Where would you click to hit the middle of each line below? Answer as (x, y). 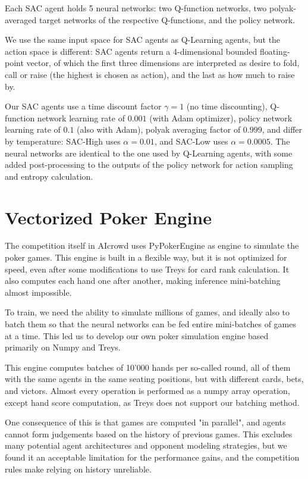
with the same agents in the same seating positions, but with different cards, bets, (154, 379)
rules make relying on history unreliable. (78, 469)
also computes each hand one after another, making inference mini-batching (143, 281)
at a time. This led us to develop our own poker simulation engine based (137, 335)
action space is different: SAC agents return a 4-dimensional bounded (131, 51)
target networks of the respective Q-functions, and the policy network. (167, 19)
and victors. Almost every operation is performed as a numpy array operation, (147, 390)
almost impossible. (38, 292)
